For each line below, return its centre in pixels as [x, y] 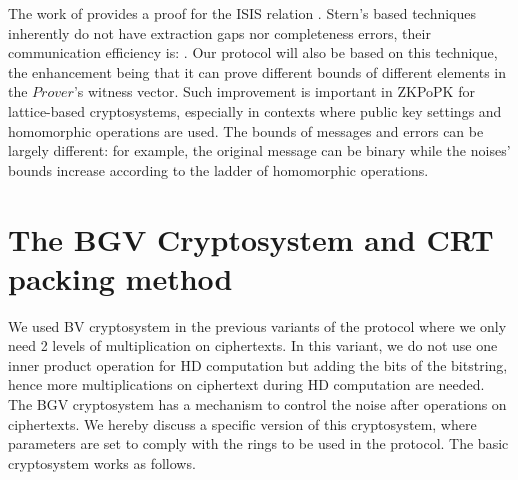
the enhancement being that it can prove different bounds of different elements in [257, 71]
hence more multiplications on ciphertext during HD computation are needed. [246, 384]
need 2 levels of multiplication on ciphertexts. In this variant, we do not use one [253, 345]
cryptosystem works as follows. [102, 462]
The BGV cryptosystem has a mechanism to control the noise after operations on [257, 404]
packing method [120, 277]
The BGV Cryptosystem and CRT [251, 238]
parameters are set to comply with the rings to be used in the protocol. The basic [258, 443]
